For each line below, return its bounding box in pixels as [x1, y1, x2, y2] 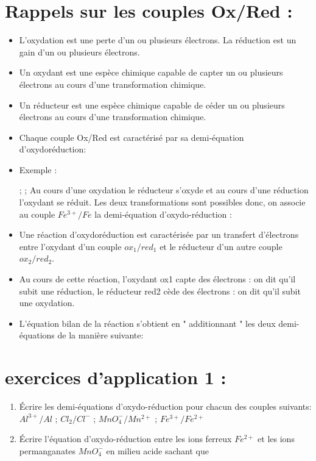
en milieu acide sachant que [106, 444, 209, 457]
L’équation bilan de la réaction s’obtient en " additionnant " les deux [19, 316, 276, 329]
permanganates [19, 444, 76, 457]
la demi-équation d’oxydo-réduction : [94, 207, 232, 220]
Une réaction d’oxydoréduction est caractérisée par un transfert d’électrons [19, 228, 299, 241]
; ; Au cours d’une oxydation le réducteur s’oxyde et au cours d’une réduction [19, 184, 309, 196]
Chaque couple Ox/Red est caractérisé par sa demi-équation [19, 130, 244, 143]
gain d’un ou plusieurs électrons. [19, 45, 140, 58]
